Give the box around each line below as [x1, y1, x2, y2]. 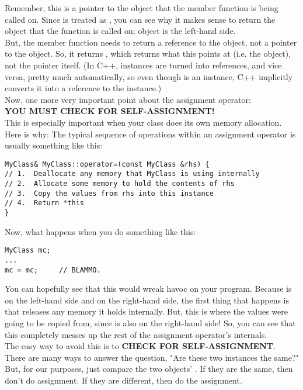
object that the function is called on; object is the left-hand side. [5, 25, 236, 37]
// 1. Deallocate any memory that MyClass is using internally [5, 170, 260, 178]
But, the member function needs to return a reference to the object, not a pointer [5, 36, 297, 48]
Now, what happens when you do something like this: [5, 225, 196, 237]
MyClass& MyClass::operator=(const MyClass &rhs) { [5, 160, 210, 168]
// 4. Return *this [5, 199, 85, 208]
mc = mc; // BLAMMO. [5, 265, 101, 274]
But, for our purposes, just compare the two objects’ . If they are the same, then [5, 363, 293, 375]
